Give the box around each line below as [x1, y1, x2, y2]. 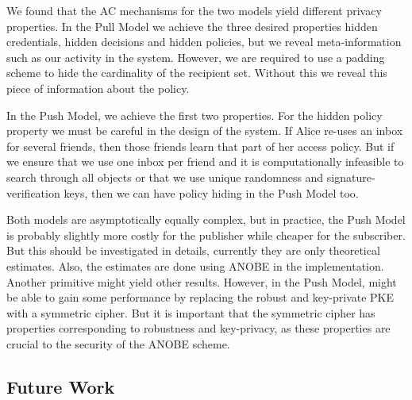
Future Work [6, 374, 115, 398]
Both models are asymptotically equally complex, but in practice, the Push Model [6, 211, 406, 228]
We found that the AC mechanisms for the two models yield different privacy [6, 2, 382, 18]
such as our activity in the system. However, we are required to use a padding [6, 48, 385, 65]
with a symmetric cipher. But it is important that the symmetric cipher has [6, 304, 375, 321]
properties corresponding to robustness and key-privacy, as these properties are [6, 320, 391, 337]
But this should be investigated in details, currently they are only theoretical [6, 242, 380, 259]
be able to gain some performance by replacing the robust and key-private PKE [6, 289, 395, 306]
